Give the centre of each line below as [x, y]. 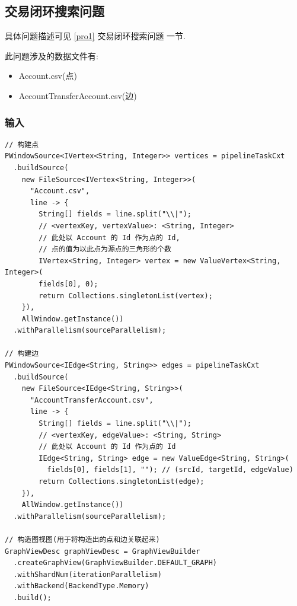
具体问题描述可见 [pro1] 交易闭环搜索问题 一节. [95, 36]
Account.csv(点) [48, 76]
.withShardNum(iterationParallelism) [87, 574]
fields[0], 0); [68, 284]
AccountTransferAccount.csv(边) [78, 95]
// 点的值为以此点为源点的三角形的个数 [105, 249]
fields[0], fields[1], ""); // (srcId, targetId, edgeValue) [170, 470]
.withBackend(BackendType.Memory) [81, 586]
